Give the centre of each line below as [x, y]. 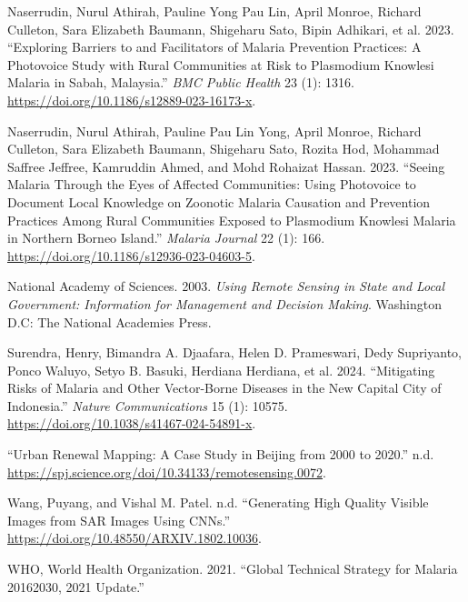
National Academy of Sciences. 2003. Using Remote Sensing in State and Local [226, 286]
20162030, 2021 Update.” [76, 586]
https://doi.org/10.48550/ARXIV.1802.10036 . [134, 538]
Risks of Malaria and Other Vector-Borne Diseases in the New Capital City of [224, 388]
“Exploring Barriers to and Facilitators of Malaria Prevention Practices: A [214, 47]
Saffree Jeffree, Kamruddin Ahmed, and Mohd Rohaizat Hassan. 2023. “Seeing [226, 166]
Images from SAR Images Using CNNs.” [119, 520]
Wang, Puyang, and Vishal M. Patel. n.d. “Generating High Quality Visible [218, 502]
